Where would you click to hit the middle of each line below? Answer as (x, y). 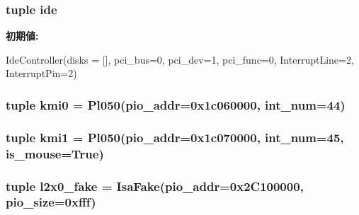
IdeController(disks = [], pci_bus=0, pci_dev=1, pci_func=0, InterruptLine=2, (180, 59)
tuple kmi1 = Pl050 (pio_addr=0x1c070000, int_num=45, (175, 137)
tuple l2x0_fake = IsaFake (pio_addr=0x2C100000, (155, 186)
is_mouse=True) (55, 153)
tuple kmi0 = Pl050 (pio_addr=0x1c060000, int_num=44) (176, 104)
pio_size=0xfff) (51, 202)
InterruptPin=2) (41, 73)
